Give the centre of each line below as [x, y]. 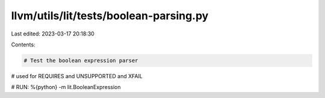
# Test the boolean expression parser [81, 60]
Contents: [23, 44]
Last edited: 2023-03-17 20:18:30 [53, 34]
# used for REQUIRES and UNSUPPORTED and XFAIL [77, 76]
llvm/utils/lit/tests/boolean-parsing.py [110, 16]
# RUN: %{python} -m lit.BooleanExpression [66, 87]
